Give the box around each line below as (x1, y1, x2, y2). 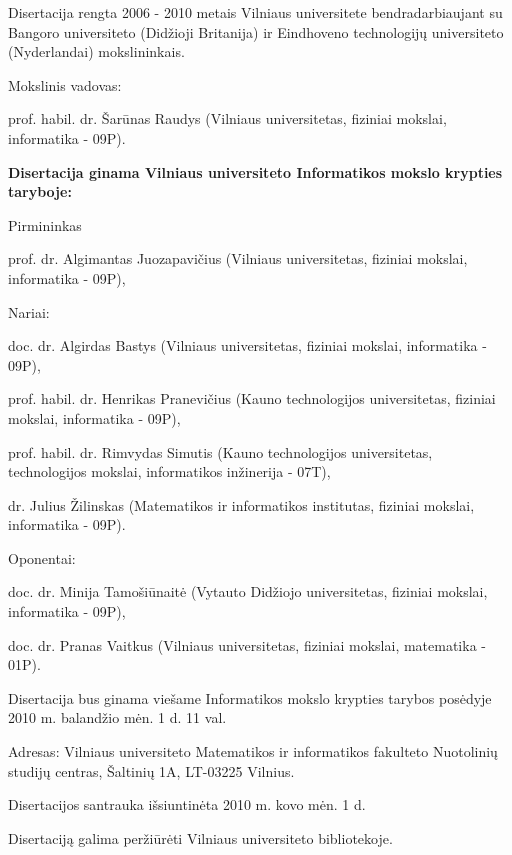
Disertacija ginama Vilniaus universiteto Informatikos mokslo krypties (8, 161, 503, 182)
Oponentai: (8, 547, 76, 568)
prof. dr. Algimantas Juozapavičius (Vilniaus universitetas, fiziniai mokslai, (8, 248, 468, 269)
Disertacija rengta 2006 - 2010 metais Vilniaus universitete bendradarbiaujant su (8, 2, 503, 22)
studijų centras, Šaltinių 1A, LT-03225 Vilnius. (8, 760, 295, 781)
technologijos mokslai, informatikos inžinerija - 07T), (8, 461, 331, 482)
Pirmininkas (8, 214, 82, 235)
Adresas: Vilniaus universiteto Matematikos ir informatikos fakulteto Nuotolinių (8, 741, 498, 762)
